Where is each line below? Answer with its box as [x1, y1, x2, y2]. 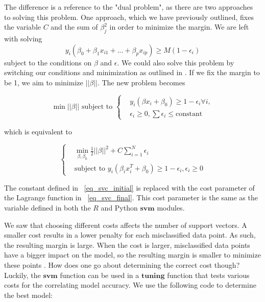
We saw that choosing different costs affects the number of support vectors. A [4, 219, 247, 230]
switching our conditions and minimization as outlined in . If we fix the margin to [4, 67, 260, 78]
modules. [157, 202, 185, 213]
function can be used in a [60, 269, 139, 280]
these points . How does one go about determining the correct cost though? [4, 259, 240, 270]
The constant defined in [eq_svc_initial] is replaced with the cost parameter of [4, 182, 255, 193]
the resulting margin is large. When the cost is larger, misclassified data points [4, 239, 250, 250]
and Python [101, 202, 138, 213]
